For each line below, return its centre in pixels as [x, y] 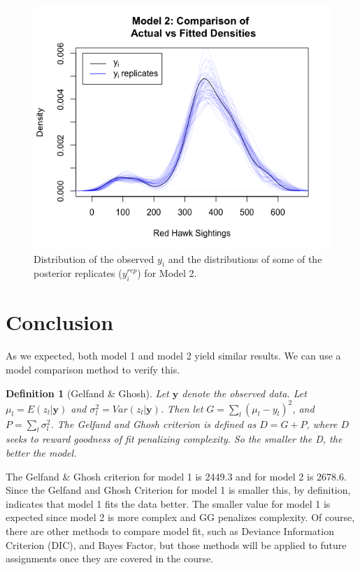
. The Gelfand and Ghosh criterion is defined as [153, 423]
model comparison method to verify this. [93, 369]
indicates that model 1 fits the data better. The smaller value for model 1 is [168, 503]
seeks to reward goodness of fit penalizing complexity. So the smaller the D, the [174, 439]
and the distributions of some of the [245, 258]
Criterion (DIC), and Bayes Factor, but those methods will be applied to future [176, 544]
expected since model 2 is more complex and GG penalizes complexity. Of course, [180, 517]
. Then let [182, 408]
